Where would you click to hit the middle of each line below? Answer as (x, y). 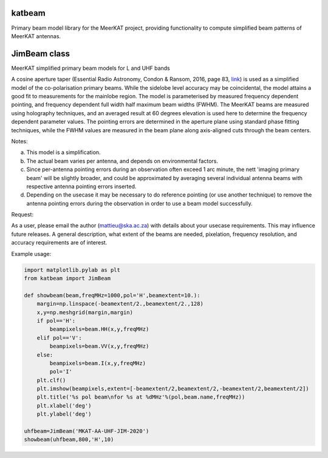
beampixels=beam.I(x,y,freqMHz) (97, 363)
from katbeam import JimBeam (67, 278)
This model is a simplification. (63, 152)
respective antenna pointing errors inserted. (81, 186)
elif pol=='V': (59, 338)
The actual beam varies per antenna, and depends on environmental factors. (122, 161)
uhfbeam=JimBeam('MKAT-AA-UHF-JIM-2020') (87, 431)
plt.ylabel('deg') (64, 414)
